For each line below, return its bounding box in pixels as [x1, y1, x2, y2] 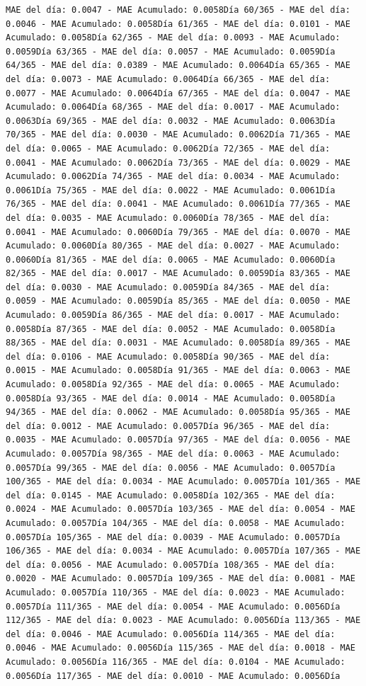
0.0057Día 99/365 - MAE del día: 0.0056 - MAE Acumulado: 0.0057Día [6, 462, 336, 473]
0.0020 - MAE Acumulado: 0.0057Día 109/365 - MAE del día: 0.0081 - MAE [6, 573, 355, 584]
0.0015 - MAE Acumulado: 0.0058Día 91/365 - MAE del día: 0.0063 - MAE [6, 365, 350, 376]
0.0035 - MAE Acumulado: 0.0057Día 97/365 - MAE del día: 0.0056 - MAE [6, 435, 350, 445]
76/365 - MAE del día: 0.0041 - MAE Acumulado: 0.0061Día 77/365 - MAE [6, 199, 350, 210]
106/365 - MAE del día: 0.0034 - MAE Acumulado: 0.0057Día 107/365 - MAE [6, 546, 361, 556]
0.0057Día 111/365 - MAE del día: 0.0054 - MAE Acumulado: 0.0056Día [6, 601, 341, 612]
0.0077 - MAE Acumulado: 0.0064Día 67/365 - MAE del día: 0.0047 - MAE [6, 88, 350, 98]
